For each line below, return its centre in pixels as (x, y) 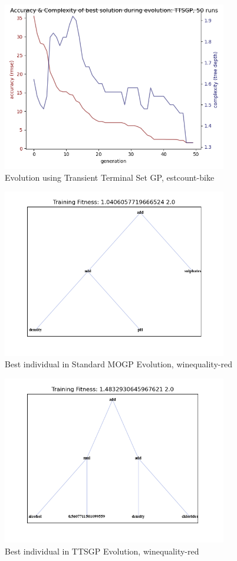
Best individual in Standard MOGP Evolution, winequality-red (119, 364)
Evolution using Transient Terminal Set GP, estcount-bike (110, 177)
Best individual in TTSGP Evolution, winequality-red (102, 551)
